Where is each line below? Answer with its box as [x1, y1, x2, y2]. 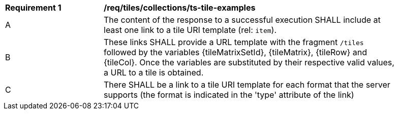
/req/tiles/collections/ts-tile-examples [104, 3, 256, 13]
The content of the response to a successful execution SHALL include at [104, 15, 381, 25]
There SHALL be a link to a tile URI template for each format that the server [104, 80, 390, 90]
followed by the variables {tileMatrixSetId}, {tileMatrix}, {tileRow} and [104, 47, 368, 57]
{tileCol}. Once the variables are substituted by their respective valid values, [104, 57, 394, 67]
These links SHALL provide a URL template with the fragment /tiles [104, 37, 364, 47]
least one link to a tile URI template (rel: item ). [104, 25, 277, 35]
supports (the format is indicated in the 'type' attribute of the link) [104, 90, 354, 100]
